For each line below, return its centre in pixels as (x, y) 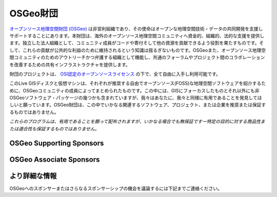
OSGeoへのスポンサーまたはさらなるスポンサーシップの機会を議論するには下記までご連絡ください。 (116, 188)
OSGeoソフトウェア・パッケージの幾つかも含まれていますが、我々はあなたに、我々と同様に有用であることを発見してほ (136, 98)
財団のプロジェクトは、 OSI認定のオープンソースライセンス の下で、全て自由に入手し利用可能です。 (115, 74)
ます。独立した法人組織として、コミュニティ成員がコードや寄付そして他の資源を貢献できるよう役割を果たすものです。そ (137, 43)
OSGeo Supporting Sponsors (57, 143)
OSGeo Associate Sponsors (55, 160)
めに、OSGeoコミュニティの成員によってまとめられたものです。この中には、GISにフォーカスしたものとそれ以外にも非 (134, 90)
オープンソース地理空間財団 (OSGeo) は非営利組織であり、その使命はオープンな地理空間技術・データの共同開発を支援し (136, 29)
